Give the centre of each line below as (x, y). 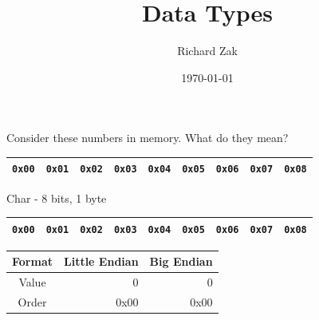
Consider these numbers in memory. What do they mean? (148, 138)
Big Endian (181, 261)
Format (32, 261)
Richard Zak (207, 51)
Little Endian (101, 261)
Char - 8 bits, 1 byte (57, 198)
